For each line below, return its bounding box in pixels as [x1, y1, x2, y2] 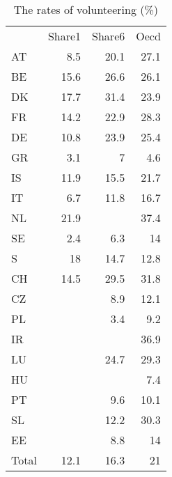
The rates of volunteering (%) [13, 1, 159, 17]
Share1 [47, 28, 81, 44]
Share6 [92, 28, 125, 44]
